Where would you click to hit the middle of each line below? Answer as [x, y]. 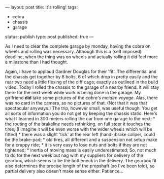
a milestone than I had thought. [36, 62]
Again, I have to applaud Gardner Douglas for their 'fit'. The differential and [81, 72]
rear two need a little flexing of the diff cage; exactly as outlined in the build [82, 82]
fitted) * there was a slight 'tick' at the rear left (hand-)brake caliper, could [80, 134]
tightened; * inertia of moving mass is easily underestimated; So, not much [81, 150]
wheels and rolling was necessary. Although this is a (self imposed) [73, 52]
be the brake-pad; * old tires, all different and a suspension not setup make [81, 140]
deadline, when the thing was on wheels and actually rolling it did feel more [82, 57]
